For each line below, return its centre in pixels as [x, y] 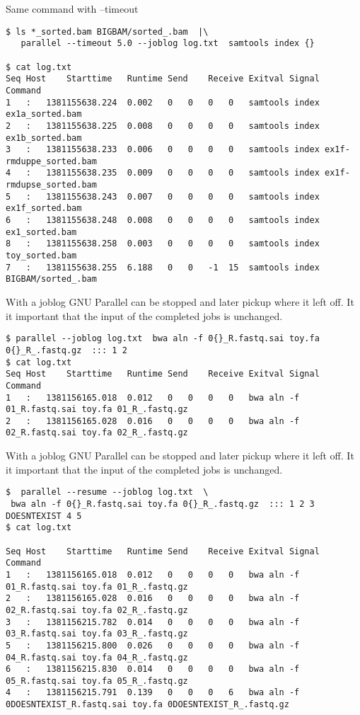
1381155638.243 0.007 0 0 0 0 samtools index [183, 196]
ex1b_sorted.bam [44, 138]
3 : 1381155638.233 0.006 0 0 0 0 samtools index [163, 150]
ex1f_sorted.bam [44, 208]
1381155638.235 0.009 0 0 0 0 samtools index [183, 173]
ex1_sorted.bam [41, 232]
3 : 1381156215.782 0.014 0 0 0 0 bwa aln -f [153, 622]
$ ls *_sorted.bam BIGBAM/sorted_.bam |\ [107, 32]
